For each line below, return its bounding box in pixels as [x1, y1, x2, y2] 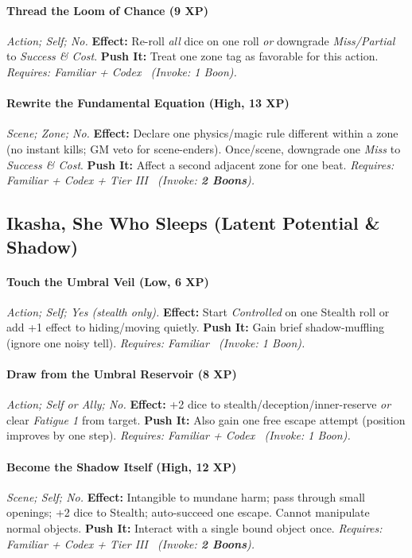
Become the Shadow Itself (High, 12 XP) [6, 458, 237, 475]
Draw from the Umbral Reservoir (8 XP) [6, 366, 237, 382]
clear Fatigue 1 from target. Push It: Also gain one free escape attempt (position [6, 411, 406, 428]
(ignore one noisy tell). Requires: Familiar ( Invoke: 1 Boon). [6, 334, 305, 351]
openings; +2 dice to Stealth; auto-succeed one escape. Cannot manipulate [6, 504, 370, 521]
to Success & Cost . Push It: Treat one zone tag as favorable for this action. [6, 48, 379, 64]
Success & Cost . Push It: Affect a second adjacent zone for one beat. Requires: [6, 156, 395, 172]
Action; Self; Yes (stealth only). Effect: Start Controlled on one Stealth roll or [6, 303, 390, 320]
